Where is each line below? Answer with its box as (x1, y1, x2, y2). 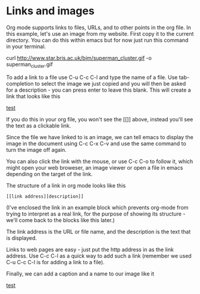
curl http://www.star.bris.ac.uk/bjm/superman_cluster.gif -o (6, 54, 152, 61)
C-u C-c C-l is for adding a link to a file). (6, 258, 105, 265)
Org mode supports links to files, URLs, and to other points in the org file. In (6, 24, 192, 31)
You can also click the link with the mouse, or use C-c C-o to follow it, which (6, 158, 193, 165)
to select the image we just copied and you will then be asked (35, 80, 186, 87)
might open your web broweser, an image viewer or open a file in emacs (6, 164, 183, 171)
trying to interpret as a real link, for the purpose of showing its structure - (6, 210, 186, 217)
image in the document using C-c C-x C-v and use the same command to (6, 140, 186, 147)
